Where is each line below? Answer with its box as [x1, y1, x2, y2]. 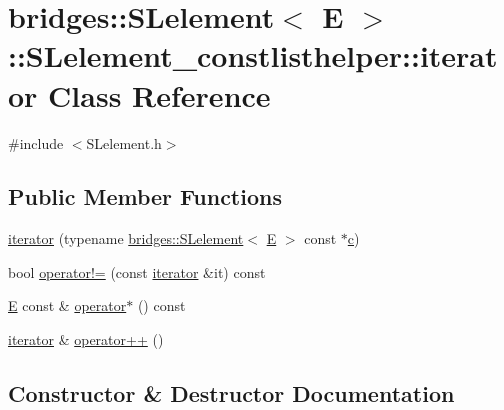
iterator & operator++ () [8, 329, 164, 350]
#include [8, 132, 64, 153]
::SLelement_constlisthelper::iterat [8, 35, 498, 76]
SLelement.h [86, 132, 162, 153]
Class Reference [48, 74, 271, 115]
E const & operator [8, 295, 127, 316]
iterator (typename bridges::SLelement [8, 228, 244, 249]
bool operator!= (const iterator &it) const [8, 261, 266, 282]
